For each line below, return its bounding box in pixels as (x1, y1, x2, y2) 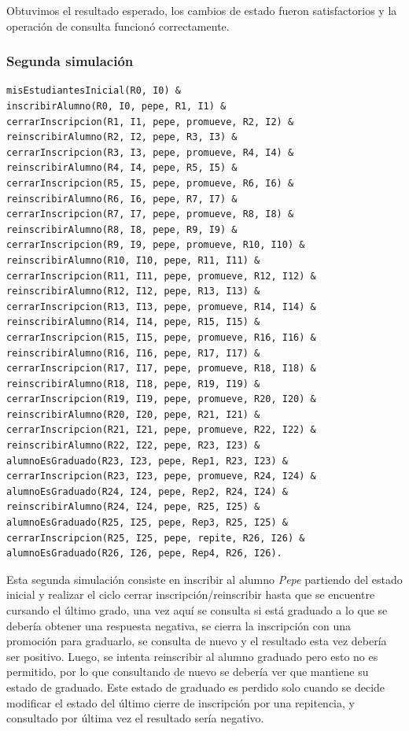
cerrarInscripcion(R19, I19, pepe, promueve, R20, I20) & (6, 393, 316, 405)
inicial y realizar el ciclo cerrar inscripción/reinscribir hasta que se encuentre (6, 586, 375, 603)
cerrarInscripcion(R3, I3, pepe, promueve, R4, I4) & (6, 146, 294, 158)
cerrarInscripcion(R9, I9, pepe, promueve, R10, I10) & (6, 239, 305, 251)
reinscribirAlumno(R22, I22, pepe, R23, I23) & (6, 440, 260, 452)
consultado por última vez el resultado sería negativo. (6, 710, 264, 726)
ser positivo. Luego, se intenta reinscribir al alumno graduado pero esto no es (6, 648, 378, 664)
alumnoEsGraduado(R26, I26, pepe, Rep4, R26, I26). (6, 548, 282, 559)
